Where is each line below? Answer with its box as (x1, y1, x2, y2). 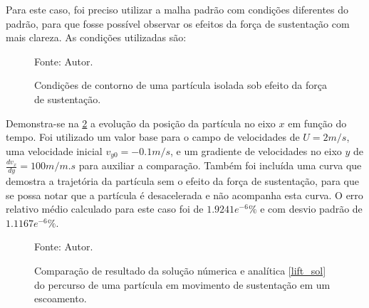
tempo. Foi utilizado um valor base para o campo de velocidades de (6, 129, 300, 144)
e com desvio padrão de (260, 201, 363, 216)
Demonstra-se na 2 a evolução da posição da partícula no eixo (6, 115, 276, 130)
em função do (288, 115, 347, 130)
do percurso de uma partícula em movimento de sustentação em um (34, 277, 331, 292)
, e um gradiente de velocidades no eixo (170, 143, 342, 158)
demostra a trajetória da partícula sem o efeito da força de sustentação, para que (6, 174, 359, 188)
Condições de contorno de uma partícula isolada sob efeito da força (34, 78, 328, 92)
